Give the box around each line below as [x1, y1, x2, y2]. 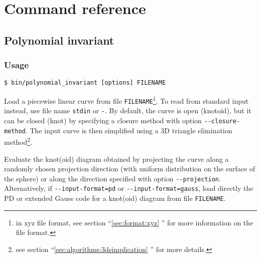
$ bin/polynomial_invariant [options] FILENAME [4, 79, 166, 87]
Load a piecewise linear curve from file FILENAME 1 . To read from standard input [4, 94, 249, 106]
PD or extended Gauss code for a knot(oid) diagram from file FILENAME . [4, 193, 226, 203]
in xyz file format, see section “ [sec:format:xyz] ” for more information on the [16, 217, 253, 227]
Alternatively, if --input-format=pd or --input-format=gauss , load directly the [4, 183, 253, 193]
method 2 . [4, 135, 33, 147]
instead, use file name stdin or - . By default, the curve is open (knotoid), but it [4, 105, 251, 116]
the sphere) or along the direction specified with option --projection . [4, 173, 221, 183]
